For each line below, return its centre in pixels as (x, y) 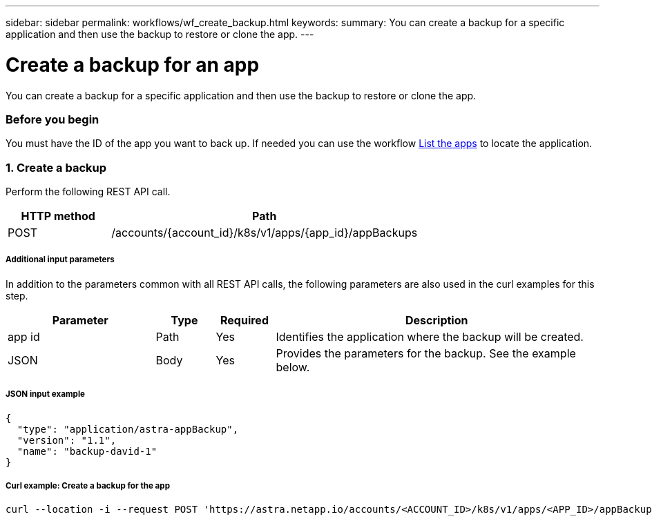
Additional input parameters (60, 260)
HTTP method (58, 216)
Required (245, 320)
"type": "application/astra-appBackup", (128, 429)
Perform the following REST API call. (88, 191)
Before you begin (52, 119)
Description (437, 320)
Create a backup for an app (133, 65)
